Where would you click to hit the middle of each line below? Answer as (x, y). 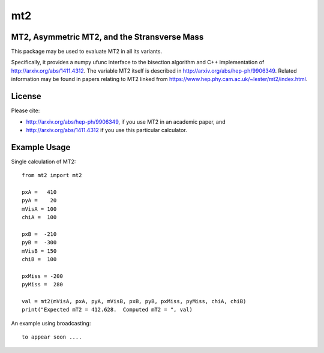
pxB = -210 (39, 234)
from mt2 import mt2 (52, 175)
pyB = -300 (39, 243)
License (26, 96)
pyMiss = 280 (42, 285)
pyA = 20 (39, 201)
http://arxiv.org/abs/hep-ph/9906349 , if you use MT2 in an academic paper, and (126, 122)
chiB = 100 (39, 259)
